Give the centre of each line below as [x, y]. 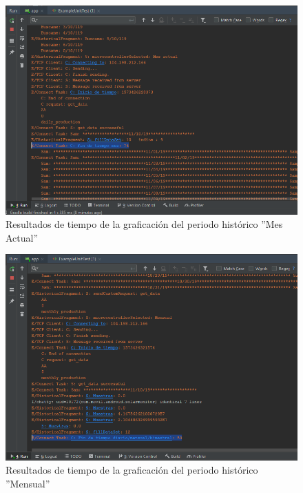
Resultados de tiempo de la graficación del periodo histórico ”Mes [144, 224]
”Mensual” [28, 483]
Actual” [22, 237]
